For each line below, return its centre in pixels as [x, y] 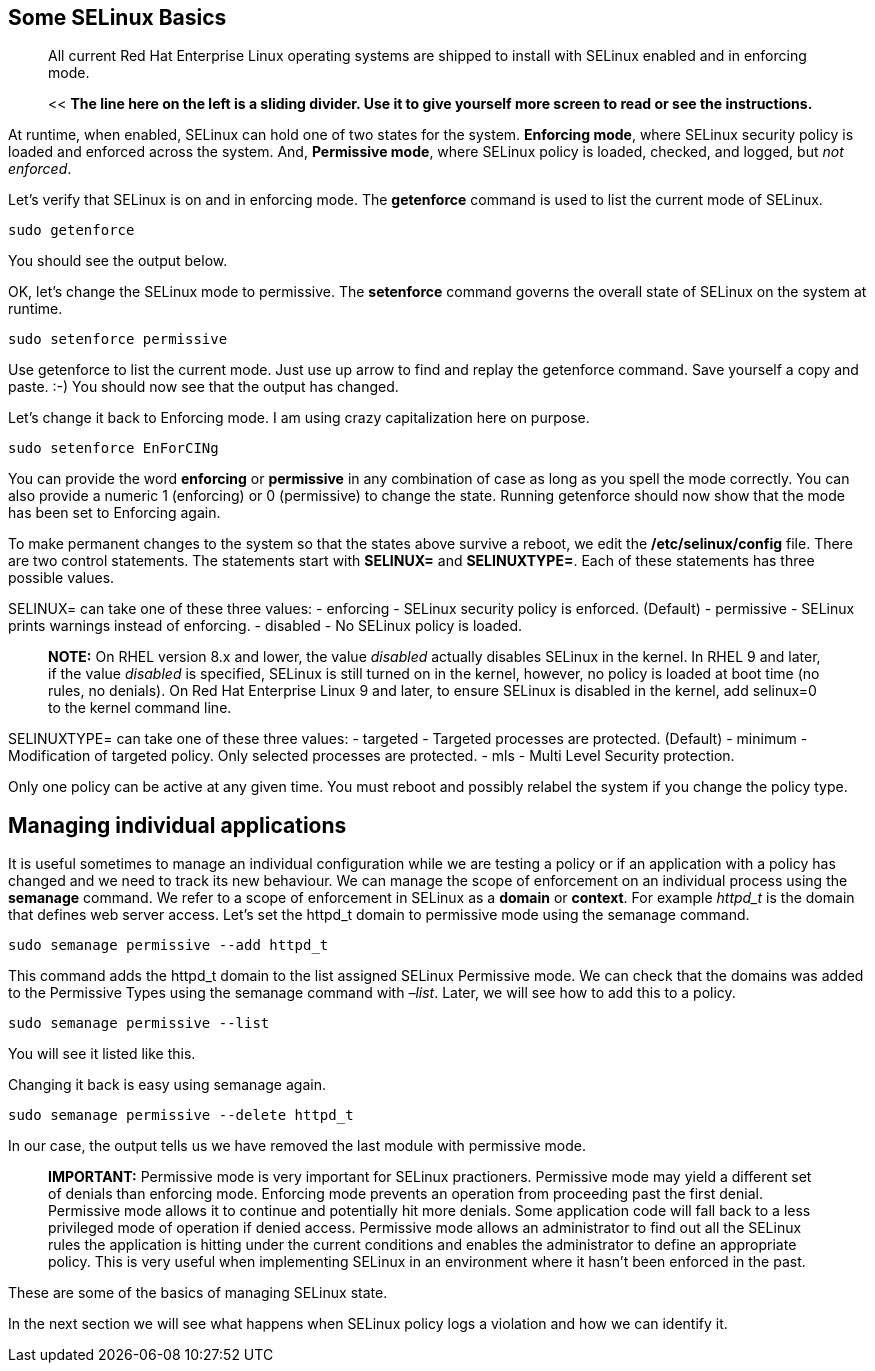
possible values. [61, 578]
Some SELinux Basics [117, 17]
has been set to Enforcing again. [114, 513]
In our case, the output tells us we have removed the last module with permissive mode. [297, 1146]
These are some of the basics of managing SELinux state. [198, 1293]
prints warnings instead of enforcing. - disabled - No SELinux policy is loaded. [265, 626]
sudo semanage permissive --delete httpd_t [181, 1115]
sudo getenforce [71, 230]
